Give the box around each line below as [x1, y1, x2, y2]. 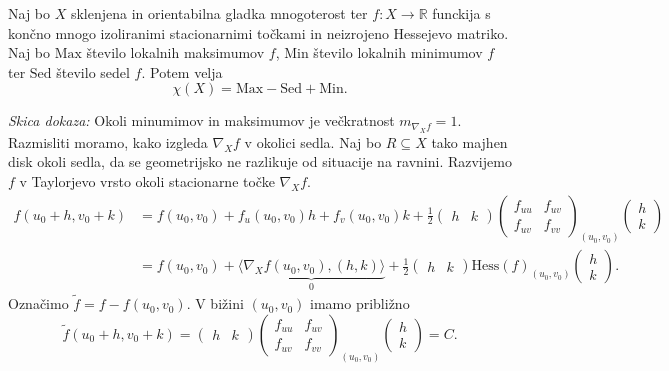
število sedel [56, 61, 130, 82]
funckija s [432, 3, 491, 23]
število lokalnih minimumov [313, 42, 483, 63]
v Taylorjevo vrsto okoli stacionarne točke [19, 170, 275, 191]
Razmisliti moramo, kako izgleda [8, 131, 208, 152]
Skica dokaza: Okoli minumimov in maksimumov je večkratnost [8, 110, 395, 131]
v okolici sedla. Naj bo [244, 131, 382, 152]
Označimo [8, 293, 69, 314]
